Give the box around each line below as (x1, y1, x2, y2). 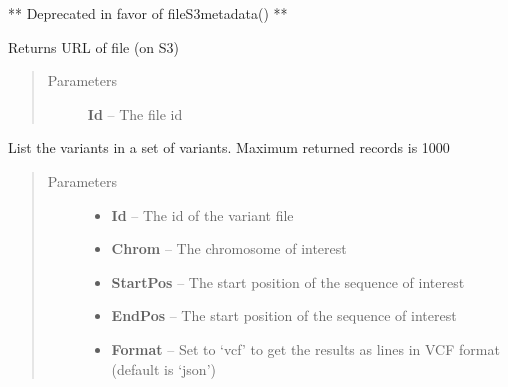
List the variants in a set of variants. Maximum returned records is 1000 (8, 137, 450, 158)
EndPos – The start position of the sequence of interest (111, 305, 457, 326)
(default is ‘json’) (111, 358, 216, 379)
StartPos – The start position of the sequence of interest (111, 271, 465, 292)
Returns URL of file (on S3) (8, 36, 180, 57)
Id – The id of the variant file (111, 204, 294, 225)
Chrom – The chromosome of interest (111, 238, 347, 259)
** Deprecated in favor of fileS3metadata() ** (8, 3, 288, 23)
